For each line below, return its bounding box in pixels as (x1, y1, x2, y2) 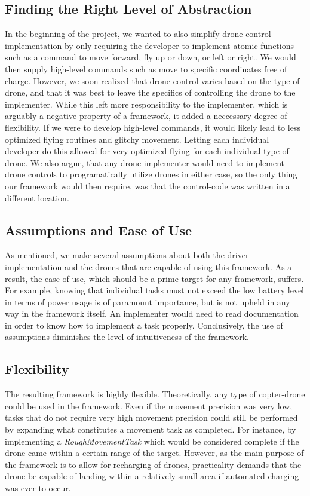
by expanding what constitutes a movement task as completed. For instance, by (5, 423, 296, 436)
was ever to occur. (5, 482, 71, 494)
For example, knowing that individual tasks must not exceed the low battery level (5, 284, 305, 296)
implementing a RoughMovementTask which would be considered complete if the (5, 434, 299, 447)
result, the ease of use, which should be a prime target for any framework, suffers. (5, 272, 304, 284)
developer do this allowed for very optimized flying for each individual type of (5, 145, 289, 157)
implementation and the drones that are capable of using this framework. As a (5, 260, 292, 273)
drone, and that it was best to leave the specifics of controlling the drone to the (5, 86, 296, 99)
